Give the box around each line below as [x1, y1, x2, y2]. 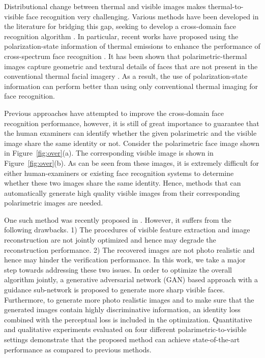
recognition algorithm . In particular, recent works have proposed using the [4, 31, 239, 41]
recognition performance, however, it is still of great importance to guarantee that [4, 117, 259, 128]
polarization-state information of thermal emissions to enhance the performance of [4, 41, 260, 51]
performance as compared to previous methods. [4, 344, 152, 354]
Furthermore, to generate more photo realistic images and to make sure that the [4, 294, 254, 305]
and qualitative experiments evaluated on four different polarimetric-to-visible [4, 324, 247, 335]
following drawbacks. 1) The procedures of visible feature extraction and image [4, 224, 250, 235]
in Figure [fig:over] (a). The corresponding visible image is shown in [4, 147, 214, 158]
